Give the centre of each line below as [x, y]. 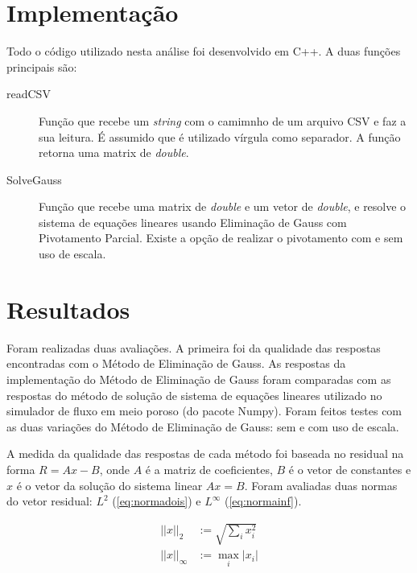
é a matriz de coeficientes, [209, 469]
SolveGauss [34, 179]
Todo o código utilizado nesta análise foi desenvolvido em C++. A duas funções [204, 51]
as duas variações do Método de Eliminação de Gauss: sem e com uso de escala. [203, 426]
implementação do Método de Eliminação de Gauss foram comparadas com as [199, 379]
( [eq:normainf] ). [263, 501]
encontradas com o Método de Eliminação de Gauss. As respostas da [176, 363]
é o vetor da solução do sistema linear [109, 485]
